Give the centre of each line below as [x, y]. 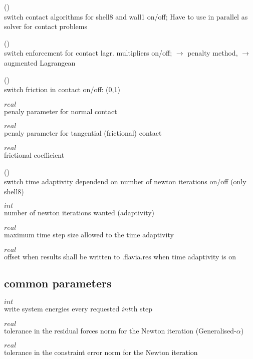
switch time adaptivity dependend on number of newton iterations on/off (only [125, 182]
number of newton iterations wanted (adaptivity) [79, 213]
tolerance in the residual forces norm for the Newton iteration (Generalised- [120, 330]
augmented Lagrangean [40, 62]
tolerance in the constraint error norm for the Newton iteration [101, 352]
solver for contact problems [46, 26]
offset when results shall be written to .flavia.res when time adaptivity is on [120, 256]
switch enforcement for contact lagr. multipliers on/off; [88, 53]
